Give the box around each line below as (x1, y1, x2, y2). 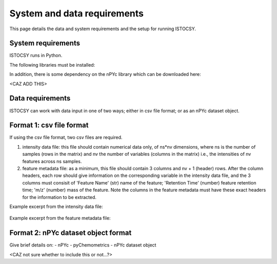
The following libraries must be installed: (9, 62, 95, 68)
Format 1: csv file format (9, 121, 89, 130)
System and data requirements (9, 8, 144, 19)
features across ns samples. (22, 158, 82, 164)
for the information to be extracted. (22, 194, 97, 200)
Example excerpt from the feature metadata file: (9, 215, 111, 221)
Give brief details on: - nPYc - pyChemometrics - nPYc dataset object (9, 242, 156, 248)
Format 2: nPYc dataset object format (9, 229, 132, 237)
